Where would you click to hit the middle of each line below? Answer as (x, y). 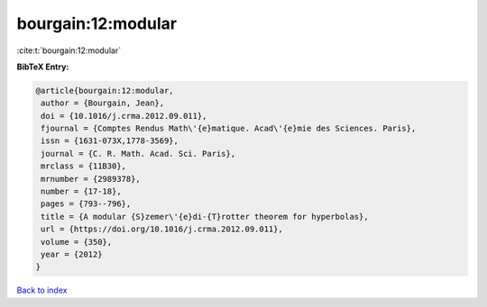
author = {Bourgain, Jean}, (103, 103)
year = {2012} (72, 254)
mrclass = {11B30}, (83, 166)
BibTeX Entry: (43, 67)
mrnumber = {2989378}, (91, 179)
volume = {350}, (77, 242)
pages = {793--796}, (86, 204)
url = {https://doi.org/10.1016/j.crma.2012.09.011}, (162, 229)
